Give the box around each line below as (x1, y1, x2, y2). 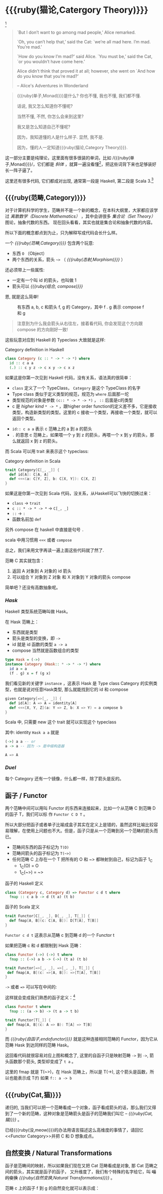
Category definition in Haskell (5, 347, 65, 353)
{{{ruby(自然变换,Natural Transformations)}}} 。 (18, 1175, 115, 1181)
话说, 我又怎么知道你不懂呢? (16, 103, 73, 109)
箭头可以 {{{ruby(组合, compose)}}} (12, 284, 83, 289)
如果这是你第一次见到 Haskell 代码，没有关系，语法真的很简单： (5, 375, 132, 380)
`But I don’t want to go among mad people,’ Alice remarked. (16, 29, 136, 35)
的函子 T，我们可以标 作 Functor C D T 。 (5, 812, 88, 817)
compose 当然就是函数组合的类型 (12, 647, 79, 653)
